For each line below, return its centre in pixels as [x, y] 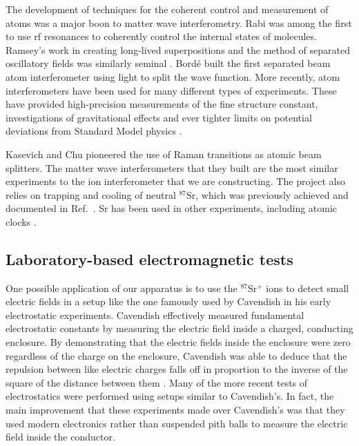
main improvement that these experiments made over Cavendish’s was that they [175, 410]
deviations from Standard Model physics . [94, 131]
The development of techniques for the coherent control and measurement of [167, 9]
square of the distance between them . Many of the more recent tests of [157, 382]
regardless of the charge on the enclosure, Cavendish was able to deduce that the [176, 355]
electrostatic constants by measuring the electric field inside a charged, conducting [179, 328]
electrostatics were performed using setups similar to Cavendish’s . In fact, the [170, 396]
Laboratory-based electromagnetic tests [149, 259]
